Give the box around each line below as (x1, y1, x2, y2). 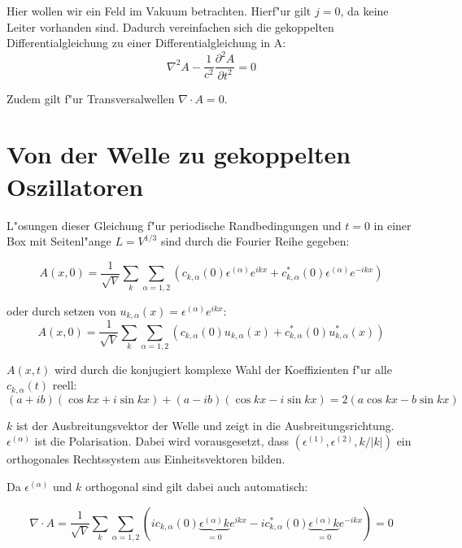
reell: (52, 376, 77, 394)
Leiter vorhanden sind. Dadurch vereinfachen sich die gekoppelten (7, 18, 334, 35)
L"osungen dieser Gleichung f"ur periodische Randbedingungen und (7, 216, 342, 233)
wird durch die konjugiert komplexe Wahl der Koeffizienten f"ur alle (54, 360, 392, 377)
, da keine (340, 2, 389, 19)
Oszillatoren (7, 169, 144, 202)
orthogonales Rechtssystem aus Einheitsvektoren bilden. (7, 450, 285, 468)
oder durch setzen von (7, 302, 116, 319)
